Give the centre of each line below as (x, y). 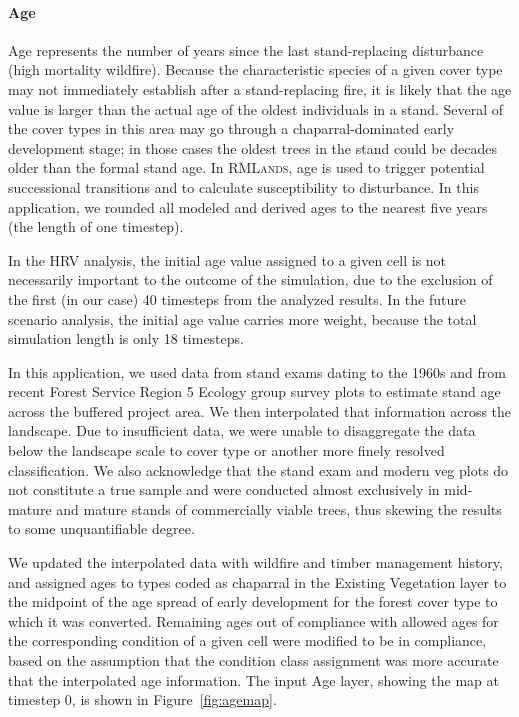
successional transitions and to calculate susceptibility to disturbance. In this (243, 186)
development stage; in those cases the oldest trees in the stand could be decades (253, 147)
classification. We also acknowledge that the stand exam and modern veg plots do (258, 469)
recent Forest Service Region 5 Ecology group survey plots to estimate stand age (254, 391)
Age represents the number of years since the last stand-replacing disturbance (246, 49)
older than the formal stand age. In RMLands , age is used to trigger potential (246, 167)
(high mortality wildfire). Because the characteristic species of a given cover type (255, 69)
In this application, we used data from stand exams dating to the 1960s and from (257, 371)
